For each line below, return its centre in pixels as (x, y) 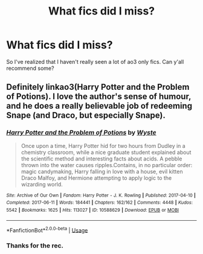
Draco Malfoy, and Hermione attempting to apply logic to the (96, 178)
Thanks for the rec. (35, 246)
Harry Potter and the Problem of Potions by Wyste (81, 133)
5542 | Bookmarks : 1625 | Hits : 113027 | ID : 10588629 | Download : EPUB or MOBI (93, 210)
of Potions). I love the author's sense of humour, (99, 97)
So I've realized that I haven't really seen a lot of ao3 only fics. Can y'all (95, 62)
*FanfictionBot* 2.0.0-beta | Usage (47, 229)
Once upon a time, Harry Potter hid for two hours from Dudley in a (103, 145)
